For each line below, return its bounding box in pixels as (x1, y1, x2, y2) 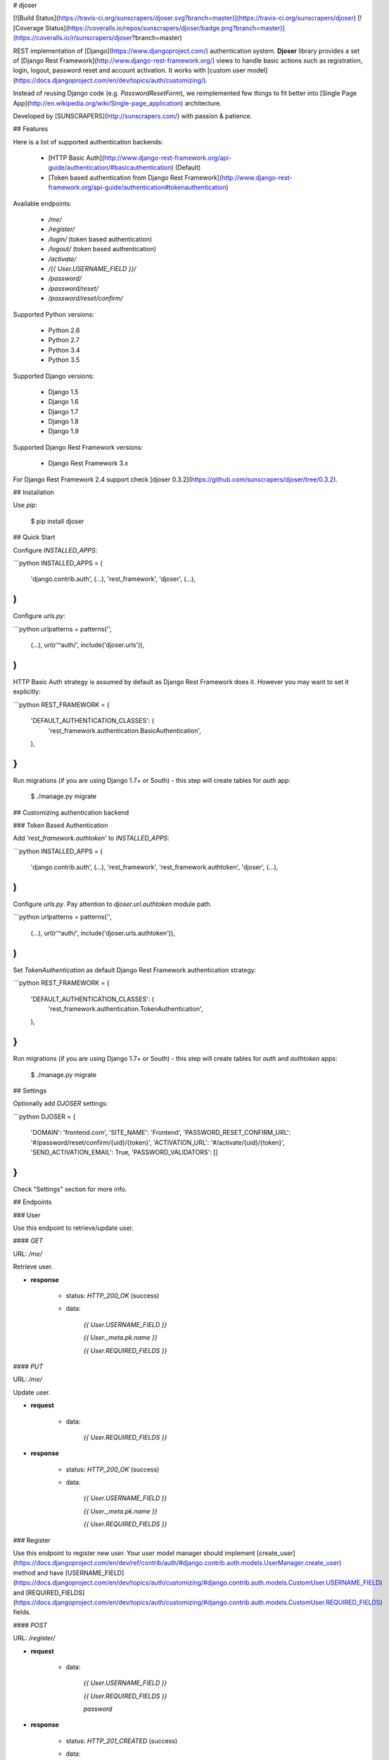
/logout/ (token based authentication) (48, 245, 157, 253)
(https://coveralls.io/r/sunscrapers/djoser (13, 34, 133, 42)
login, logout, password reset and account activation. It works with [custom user (13, 66, 246, 75)
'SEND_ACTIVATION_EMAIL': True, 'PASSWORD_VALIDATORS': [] (30, 1148, 218, 1156)
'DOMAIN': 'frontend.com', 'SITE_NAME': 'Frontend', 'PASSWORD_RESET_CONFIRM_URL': (30, 1129, 291, 1137)
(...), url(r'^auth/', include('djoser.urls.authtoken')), (30, 929, 175, 937)
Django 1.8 (48, 417, 79, 426)
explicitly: (13, 687, 42, 696)
